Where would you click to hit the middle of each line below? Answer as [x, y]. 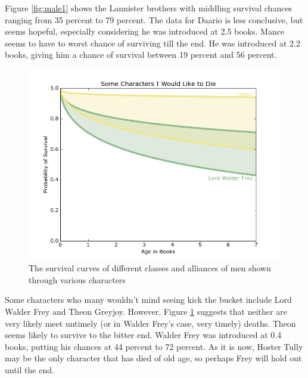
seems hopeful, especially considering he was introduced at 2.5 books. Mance [145, 31]
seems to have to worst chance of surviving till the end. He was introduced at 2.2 [153, 43]
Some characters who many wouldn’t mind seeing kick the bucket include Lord [148, 300]
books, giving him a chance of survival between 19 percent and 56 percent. [141, 55]
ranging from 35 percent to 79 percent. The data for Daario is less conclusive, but [154, 19]
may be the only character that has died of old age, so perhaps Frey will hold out [153, 358]
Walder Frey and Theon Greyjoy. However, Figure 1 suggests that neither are [146, 311]
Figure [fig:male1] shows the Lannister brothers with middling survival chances [149, 8]
